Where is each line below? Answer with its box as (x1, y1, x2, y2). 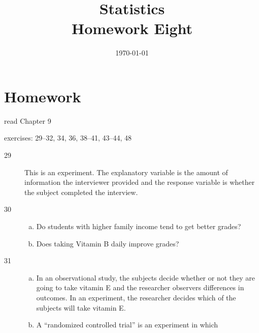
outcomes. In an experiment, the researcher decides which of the (36, 292, 236, 302)
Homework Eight (71, 18, 193, 39)
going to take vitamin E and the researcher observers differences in (36, 282, 244, 293)
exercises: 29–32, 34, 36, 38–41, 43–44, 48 (4, 132, 132, 143)
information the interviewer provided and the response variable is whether (24, 177, 255, 187)
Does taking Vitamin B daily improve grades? (36, 238, 179, 248)
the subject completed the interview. (24, 186, 138, 197)
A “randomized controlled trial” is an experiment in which (36, 319, 218, 330)
